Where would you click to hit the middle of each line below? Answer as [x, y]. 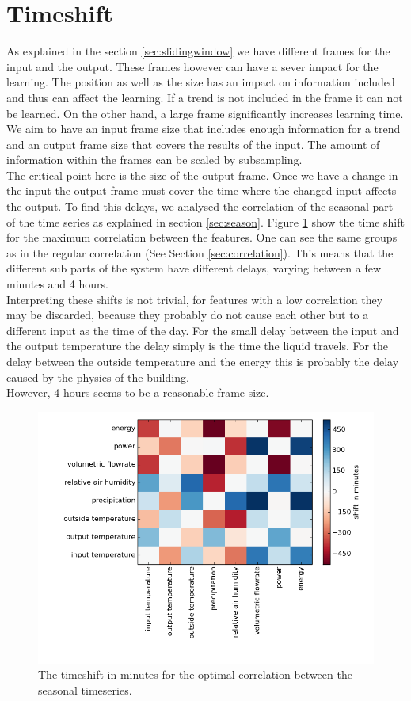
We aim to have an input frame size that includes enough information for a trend [204, 129]
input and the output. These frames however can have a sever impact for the [192, 66]
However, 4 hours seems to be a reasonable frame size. [138, 392]
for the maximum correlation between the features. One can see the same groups [202, 237]
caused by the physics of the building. [98, 377]
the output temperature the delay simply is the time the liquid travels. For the [198, 346]
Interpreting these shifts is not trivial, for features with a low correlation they [195, 299]
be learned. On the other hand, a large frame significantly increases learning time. [205, 113]
